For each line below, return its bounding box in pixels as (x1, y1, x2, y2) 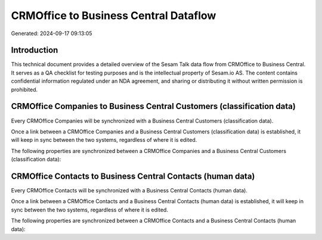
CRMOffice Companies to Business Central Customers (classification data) (11, 101, 296, 111)
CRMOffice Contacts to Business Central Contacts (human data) (11, 171, 255, 181)
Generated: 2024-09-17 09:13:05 (11, 30, 92, 37)
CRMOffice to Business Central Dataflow (11, 9, 216, 22)
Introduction (11, 45, 58, 55)
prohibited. (11, 86, 38, 93)
